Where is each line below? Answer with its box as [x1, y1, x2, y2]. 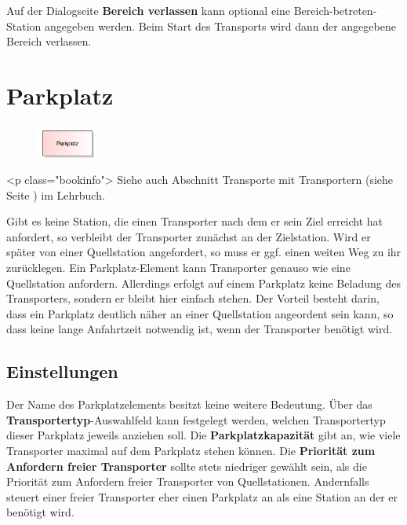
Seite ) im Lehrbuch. [6, 186, 105, 203]
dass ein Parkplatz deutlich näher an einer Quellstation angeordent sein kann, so [6, 305, 394, 321]
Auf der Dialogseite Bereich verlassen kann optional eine [6, 2, 290, 18]
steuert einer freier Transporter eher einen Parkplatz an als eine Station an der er [6, 488, 398, 505]
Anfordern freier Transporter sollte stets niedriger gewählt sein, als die [6, 457, 367, 474]
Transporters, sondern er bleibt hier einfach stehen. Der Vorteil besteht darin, [6, 290, 380, 307]
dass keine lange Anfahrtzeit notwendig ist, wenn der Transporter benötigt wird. [6, 321, 393, 337]
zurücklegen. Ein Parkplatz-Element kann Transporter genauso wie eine [6, 259, 351, 276]
